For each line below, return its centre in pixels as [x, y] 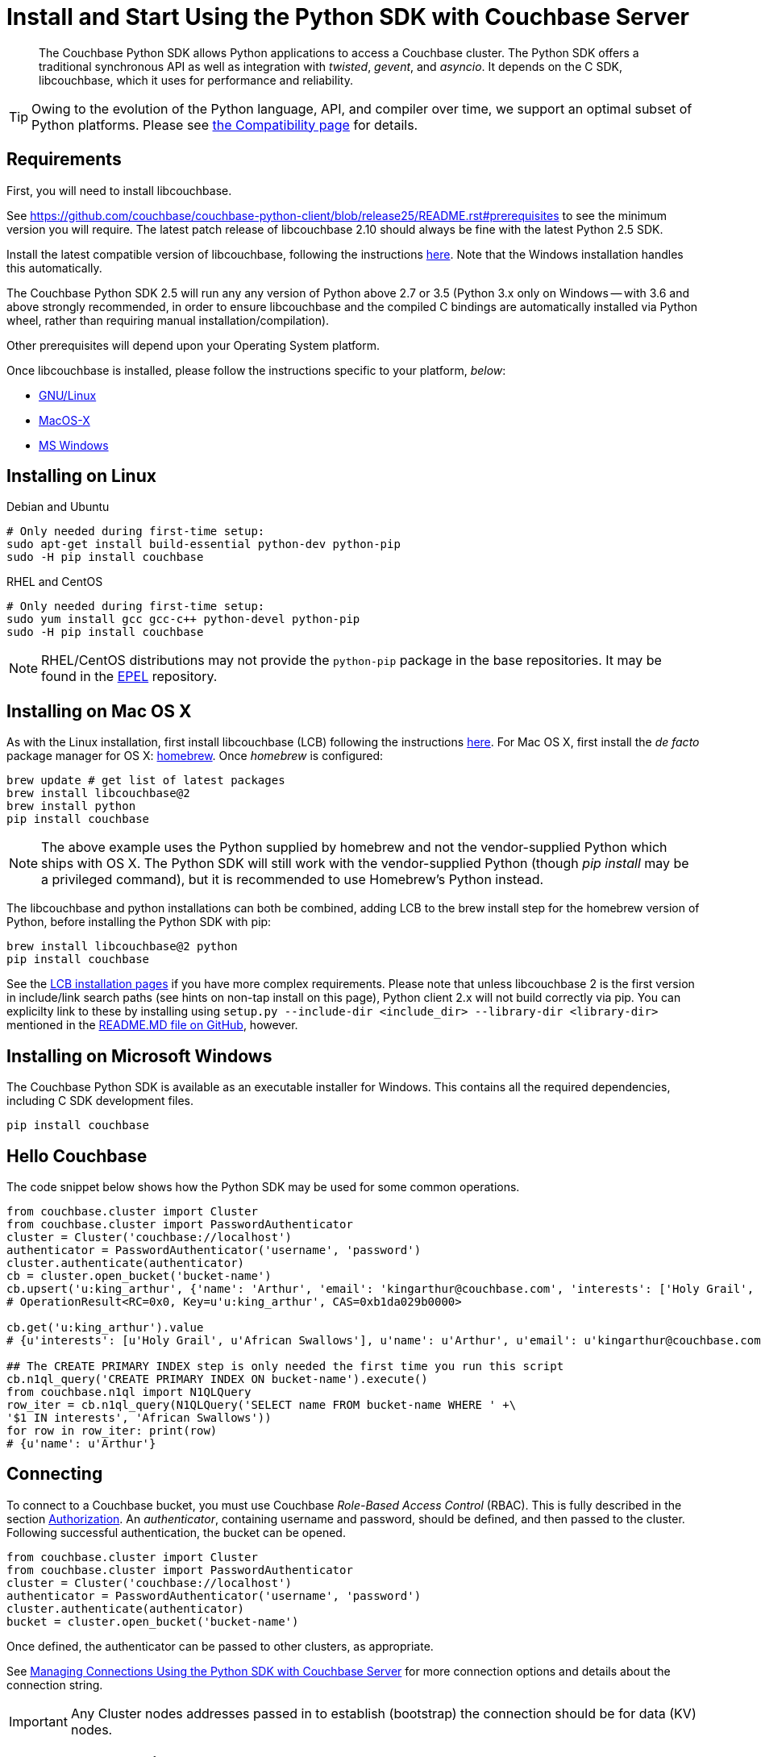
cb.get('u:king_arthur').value [105, 1327]
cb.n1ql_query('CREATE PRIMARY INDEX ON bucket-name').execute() [217, 1379]
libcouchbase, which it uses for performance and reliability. [196, 80]
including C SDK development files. [100, 1101]
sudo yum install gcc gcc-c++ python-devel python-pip [183, 619]
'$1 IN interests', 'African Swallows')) [139, 1417]
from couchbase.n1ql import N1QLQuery [129, 1391]
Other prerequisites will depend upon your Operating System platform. [193, 345]
